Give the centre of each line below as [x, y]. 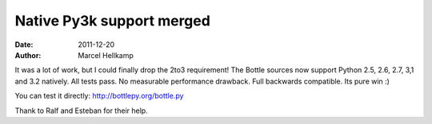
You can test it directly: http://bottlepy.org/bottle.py [99, 96]
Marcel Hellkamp [106, 55]
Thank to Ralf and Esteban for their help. [81, 110]
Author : [28, 55]
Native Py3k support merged [113, 21]
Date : [24, 45]
